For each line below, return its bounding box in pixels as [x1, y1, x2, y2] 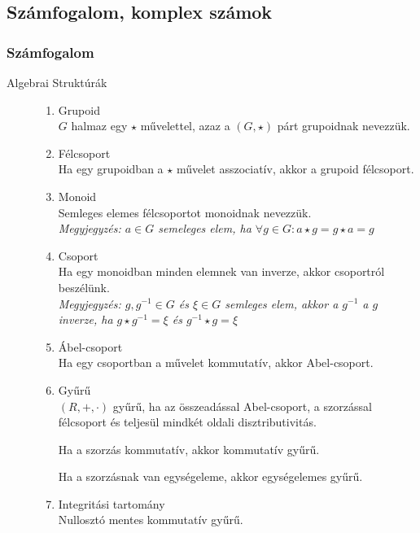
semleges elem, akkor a [225, 295, 339, 312]
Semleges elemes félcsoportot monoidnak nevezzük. [58, 203, 312, 221]
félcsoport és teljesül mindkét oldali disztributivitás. [58, 413, 317, 430]
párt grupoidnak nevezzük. [277, 117, 410, 134]
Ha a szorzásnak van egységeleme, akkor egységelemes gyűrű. [58, 468, 363, 485]
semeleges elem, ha [158, 220, 252, 237]
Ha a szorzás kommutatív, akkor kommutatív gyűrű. [58, 440, 320, 457]
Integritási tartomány [58, 495, 165, 512]
